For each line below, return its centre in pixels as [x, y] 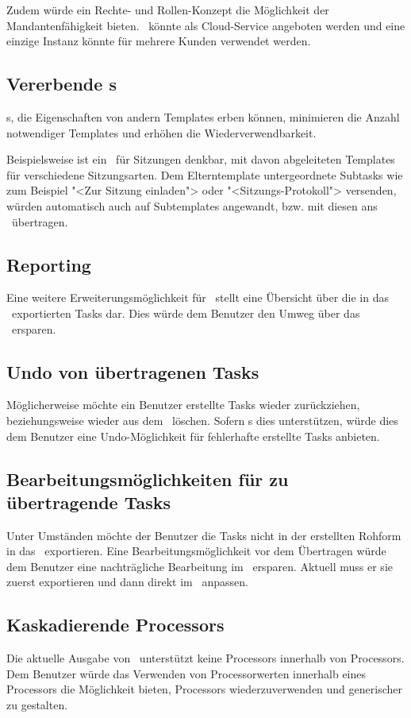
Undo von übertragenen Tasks [133, 371]
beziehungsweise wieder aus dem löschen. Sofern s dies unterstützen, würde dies [202, 420]
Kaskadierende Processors [115, 625]
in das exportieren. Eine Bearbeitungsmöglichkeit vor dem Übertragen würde [196, 551]
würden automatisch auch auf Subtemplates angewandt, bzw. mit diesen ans [192, 205]
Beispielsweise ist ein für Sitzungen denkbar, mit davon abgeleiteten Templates [201, 159]
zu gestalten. [37, 705]
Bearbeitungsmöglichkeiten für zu [148, 479]
